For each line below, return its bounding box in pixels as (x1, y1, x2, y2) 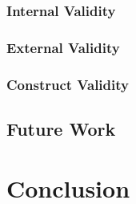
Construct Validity (6, 74, 129, 94)
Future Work (6, 116, 116, 141)
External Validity (6, 37, 120, 57)
